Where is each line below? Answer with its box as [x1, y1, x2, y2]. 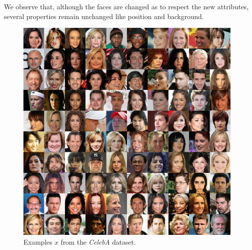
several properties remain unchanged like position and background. [4, 11, 204, 21]
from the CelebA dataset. [61, 236, 136, 247]
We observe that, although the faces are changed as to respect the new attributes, [4, 1, 249, 11]
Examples [23, 236, 52, 247]
